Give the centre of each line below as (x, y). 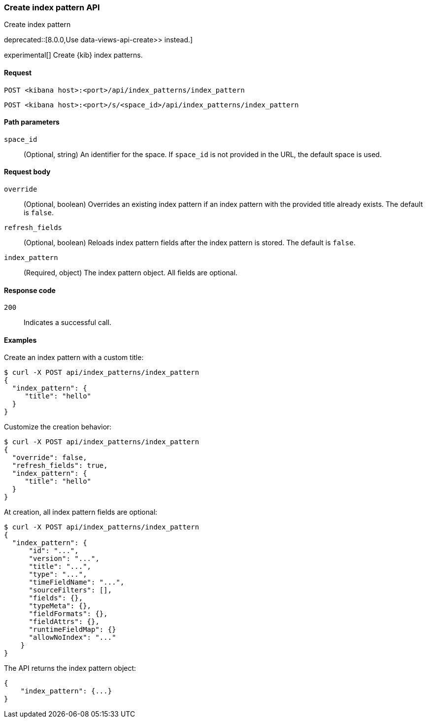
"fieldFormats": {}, (68, 614)
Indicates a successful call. (67, 323)
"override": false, (49, 458)
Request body (27, 172)
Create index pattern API (52, 7)
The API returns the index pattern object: (70, 668)
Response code (30, 290)
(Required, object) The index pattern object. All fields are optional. (131, 273)
